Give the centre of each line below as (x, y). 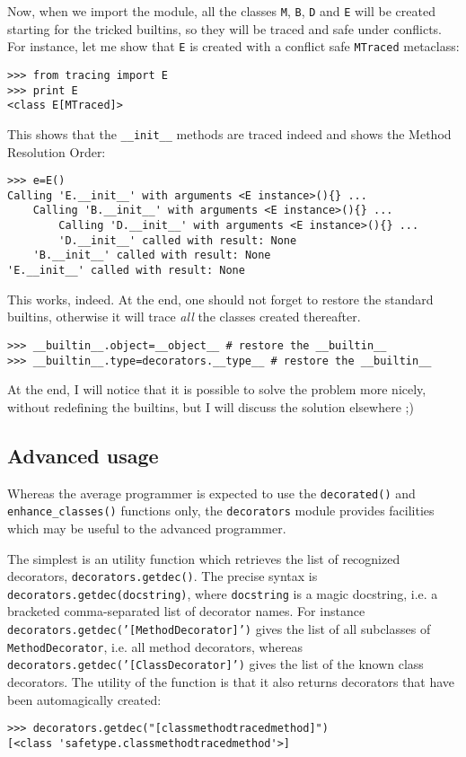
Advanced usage (83, 455)
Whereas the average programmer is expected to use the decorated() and (211, 493)
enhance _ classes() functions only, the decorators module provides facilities (221, 511)
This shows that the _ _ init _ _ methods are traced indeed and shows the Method (229, 133)
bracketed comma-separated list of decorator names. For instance (186, 611)
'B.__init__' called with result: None (152, 255)
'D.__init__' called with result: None (178, 240)
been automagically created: (84, 699)
